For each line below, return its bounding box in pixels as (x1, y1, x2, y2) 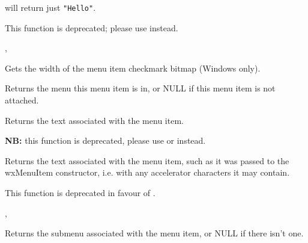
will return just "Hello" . (5, 1, 96, 13)
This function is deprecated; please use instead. (5, 21, 178, 34)
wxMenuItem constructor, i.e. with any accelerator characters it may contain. (5, 166, 290, 179)
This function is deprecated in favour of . (5, 186, 156, 198)
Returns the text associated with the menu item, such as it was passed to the (5, 154, 289, 167)
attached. (5, 94, 39, 106)
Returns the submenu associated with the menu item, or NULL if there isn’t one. (5, 227, 304, 239)
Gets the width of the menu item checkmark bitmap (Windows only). (5, 61, 261, 74)
